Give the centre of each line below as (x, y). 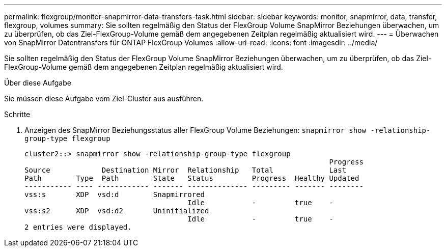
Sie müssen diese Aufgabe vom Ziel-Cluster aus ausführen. (104, 99)
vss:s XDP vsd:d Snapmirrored (115, 194)
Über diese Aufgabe (38, 83)
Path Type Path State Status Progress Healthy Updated (192, 178)
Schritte (17, 114)
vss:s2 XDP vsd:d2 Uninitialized (117, 211)
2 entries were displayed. (78, 227)
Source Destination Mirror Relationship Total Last (186, 170)
